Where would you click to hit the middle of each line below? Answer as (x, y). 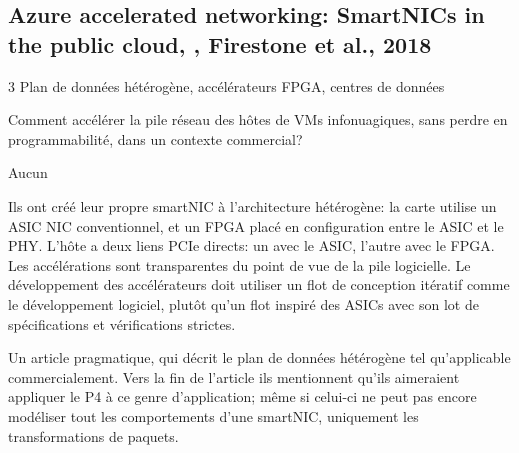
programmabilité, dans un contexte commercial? (155, 138)
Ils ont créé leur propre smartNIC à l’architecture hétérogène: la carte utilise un (252, 205)
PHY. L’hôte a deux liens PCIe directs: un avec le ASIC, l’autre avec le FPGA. (251, 245)
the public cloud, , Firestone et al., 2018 (220, 43)
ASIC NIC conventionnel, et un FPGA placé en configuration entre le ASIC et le (256, 225)
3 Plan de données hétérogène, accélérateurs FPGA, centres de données (226, 85)
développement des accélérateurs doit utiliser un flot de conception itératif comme (259, 284)
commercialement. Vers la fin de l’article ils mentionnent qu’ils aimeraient (234, 376)
